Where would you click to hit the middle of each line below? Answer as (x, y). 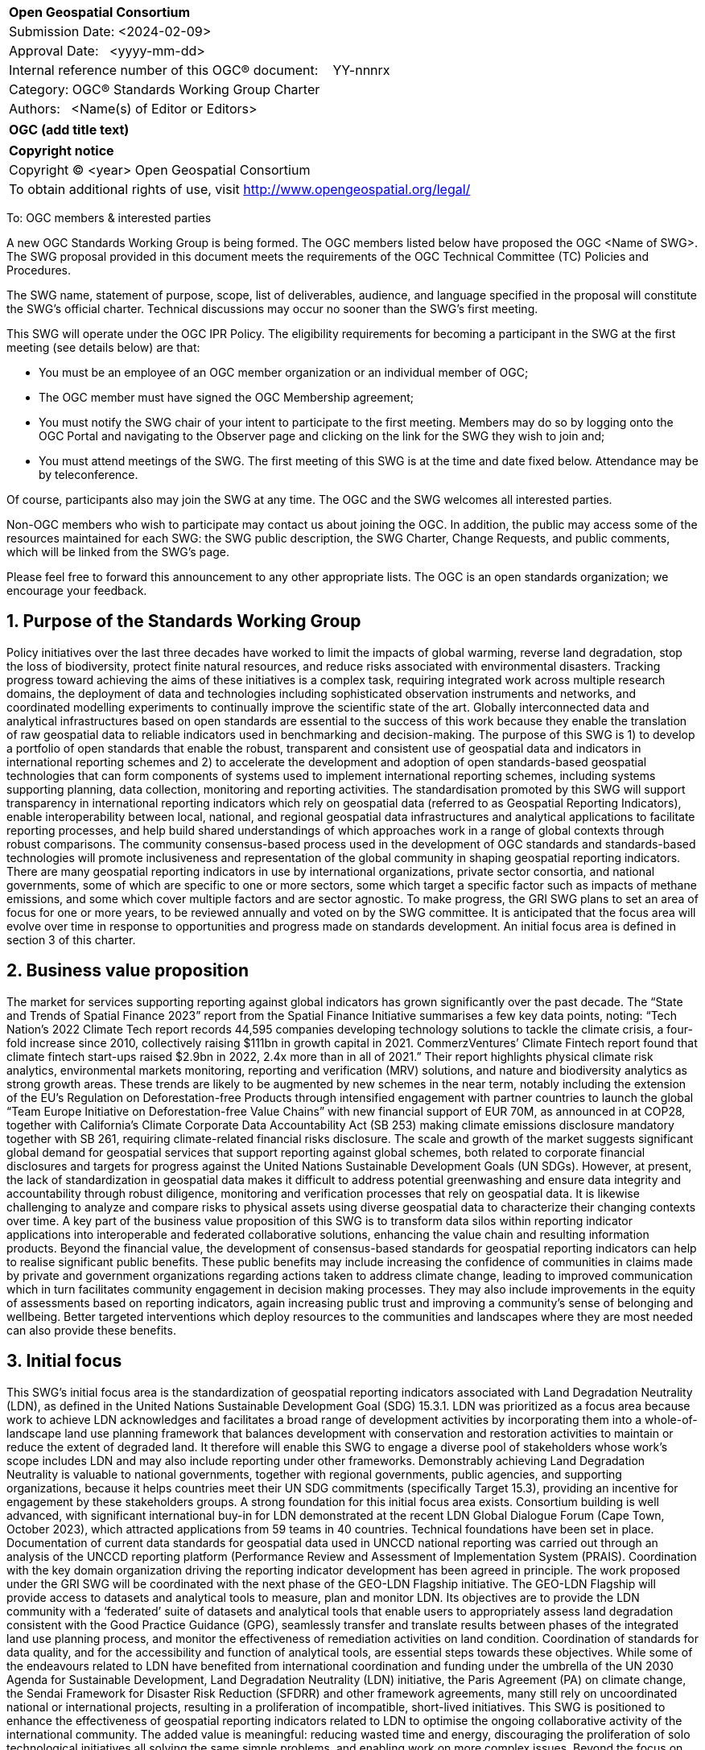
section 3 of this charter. (71, 939)
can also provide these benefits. (91, 1330)
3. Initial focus (64, 1361)
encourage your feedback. (77, 590)
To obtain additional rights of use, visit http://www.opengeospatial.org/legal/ (240, 189)
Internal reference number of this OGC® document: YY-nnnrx (200, 70)
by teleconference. (89, 475)
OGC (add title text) (69, 130)
